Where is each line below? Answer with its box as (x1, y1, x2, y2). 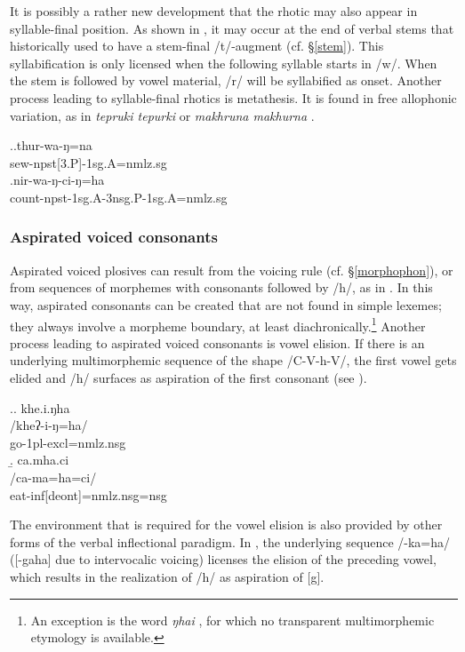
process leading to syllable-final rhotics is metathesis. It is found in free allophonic (10, 88, 457, 107)
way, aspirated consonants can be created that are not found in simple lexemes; (10, 295, 442, 314)
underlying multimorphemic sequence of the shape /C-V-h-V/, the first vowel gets (10, 351, 457, 370)
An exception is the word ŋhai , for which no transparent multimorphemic (30, 610, 435, 629)
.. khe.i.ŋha (10, 398, 70, 417)
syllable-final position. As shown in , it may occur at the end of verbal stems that (10, 19, 454, 37)
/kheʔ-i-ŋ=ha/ (10, 416, 88, 434)
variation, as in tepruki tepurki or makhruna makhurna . (10, 106, 315, 124)
